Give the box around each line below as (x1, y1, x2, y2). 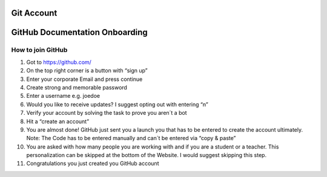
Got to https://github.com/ (26, 58, 92, 66)
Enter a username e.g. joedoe (26, 92, 100, 100)
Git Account (11, 8, 58, 18)
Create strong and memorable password (26, 83, 127, 91)
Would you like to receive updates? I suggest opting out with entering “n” (26, 100, 208, 108)
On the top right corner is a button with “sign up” (26, 67, 148, 74)
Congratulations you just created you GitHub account (26, 160, 159, 167)
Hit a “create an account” (26, 118, 90, 125)
